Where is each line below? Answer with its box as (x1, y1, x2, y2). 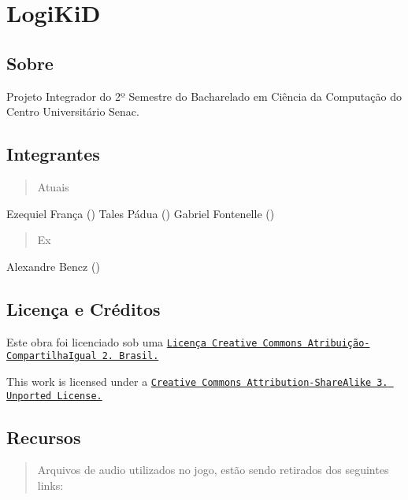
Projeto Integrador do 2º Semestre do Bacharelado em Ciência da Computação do (6, 87, 402, 104)
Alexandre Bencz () (6, 257, 100, 274)
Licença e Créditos (6, 296, 161, 320)
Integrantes (6, 142, 100, 166)
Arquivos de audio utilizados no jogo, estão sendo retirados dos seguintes (37, 461, 389, 478)
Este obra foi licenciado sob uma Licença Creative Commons (6, 333, 302, 350)
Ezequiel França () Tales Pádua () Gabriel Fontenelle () (6, 205, 275, 221)
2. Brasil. (102, 350, 159, 362)
